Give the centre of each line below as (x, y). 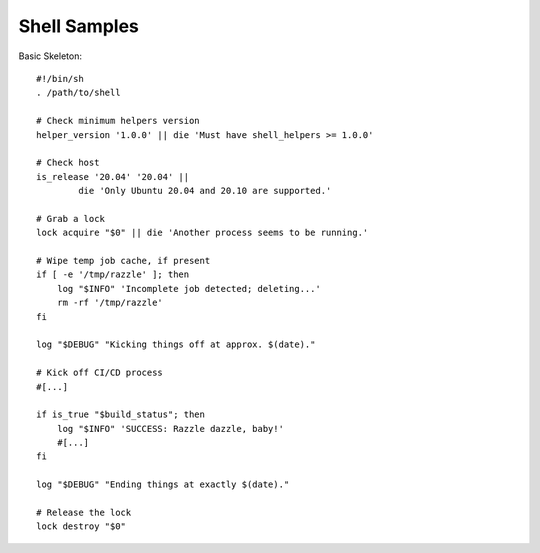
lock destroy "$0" (81, 526)
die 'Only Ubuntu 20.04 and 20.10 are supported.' (205, 191)
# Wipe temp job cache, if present (123, 261)
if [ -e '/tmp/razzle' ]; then (113, 274)
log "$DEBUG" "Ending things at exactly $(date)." (163, 484)
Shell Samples (78, 26)
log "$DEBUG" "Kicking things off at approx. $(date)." (176, 344)
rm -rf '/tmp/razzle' (110, 303)
